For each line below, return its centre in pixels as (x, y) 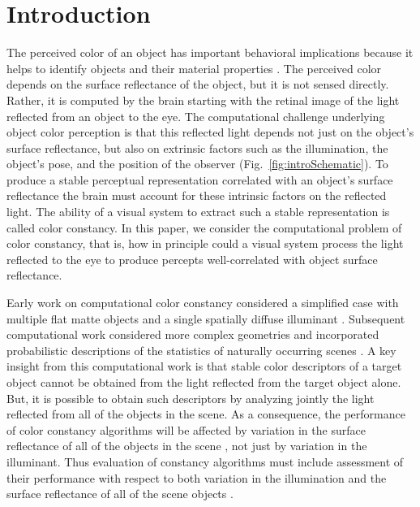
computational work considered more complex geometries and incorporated (193, 334)
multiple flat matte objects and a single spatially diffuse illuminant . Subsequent (206, 318)
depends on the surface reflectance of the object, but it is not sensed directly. (198, 84)
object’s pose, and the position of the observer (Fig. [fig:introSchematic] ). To (197, 164)
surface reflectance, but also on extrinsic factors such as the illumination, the (197, 147)
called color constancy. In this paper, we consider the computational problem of (204, 227)
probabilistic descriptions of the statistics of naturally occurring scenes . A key (201, 350)
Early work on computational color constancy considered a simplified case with (203, 303)
